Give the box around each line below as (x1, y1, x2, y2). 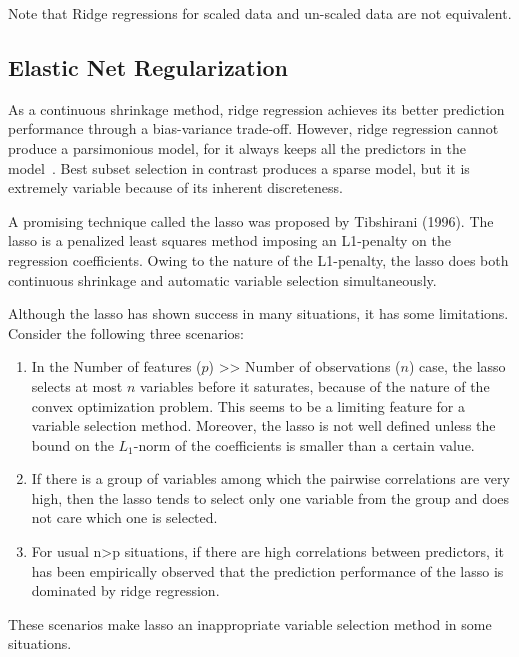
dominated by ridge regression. (31, 580, 220, 601)
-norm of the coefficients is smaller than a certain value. (133, 434, 475, 455)
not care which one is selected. (31, 507, 218, 528)
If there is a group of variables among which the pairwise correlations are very (31, 468, 510, 489)
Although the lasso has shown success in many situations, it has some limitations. (8, 303, 509, 324)
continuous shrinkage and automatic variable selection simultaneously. (8, 269, 437, 290)
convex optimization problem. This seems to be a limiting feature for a (31, 395, 465, 416)
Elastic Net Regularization (8, 51, 288, 82)
